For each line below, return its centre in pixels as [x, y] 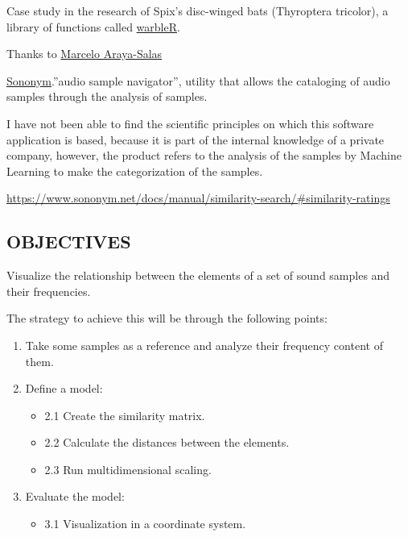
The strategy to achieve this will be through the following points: [167, 318]
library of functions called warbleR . [93, 26]
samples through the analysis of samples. [107, 96]
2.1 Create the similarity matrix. [125, 415]
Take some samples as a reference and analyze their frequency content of [204, 345]
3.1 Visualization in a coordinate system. [145, 524]
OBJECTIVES [69, 241]
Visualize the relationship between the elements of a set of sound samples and [198, 275]
